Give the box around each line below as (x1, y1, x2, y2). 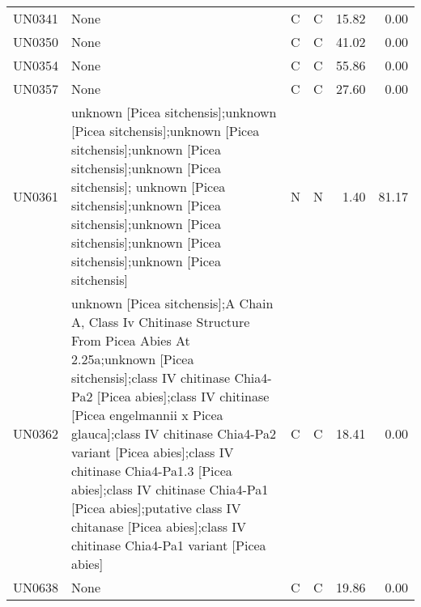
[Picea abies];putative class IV (71, 499, 241, 517)
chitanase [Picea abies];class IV (71, 517, 247, 536)
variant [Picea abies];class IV (71, 443, 234, 461)
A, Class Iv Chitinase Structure (71, 312, 250, 331)
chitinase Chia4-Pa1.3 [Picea (71, 461, 232, 480)
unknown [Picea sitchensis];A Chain (71, 294, 274, 312)
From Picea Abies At (71, 331, 190, 350)
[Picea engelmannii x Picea (71, 405, 223, 424)
